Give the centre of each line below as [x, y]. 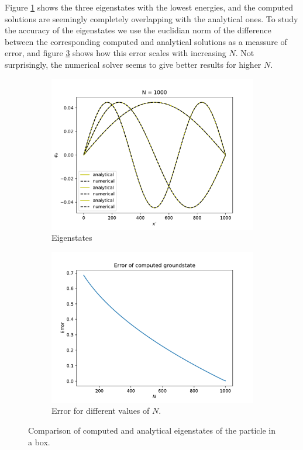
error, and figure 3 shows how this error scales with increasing [116, 53]
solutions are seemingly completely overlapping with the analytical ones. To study [151, 18]
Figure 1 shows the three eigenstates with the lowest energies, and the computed [149, 7]
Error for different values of [101, 411]
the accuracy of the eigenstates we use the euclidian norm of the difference [138, 30]
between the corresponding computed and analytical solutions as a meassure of [146, 41]
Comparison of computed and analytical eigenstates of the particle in [152, 430]
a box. [39, 442]
